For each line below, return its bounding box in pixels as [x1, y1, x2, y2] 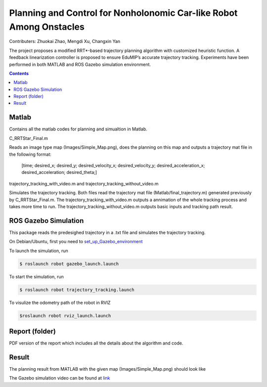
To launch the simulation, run [9, 248, 69, 254]
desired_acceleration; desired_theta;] [21, 170, 97, 175]
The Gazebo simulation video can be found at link [9, 375, 111, 381]
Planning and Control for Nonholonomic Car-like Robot [9, 7, 238, 18]
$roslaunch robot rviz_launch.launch [19, 313, 111, 318]
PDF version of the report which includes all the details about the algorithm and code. [9, 340, 183, 346]
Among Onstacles [9, 21, 85, 32]
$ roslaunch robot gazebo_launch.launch [19, 261, 119, 266]
